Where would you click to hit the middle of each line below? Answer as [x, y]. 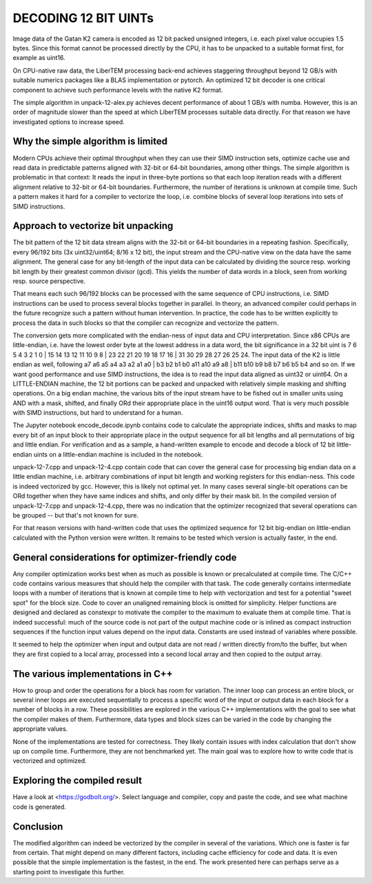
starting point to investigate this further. [69, 872]
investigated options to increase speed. [69, 121]
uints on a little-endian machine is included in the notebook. [118, 454]
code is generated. [40, 807]
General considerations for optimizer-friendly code [125, 557]
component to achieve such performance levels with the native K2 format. [118, 90]
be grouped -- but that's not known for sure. [76, 515]
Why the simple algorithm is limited [90, 141]
